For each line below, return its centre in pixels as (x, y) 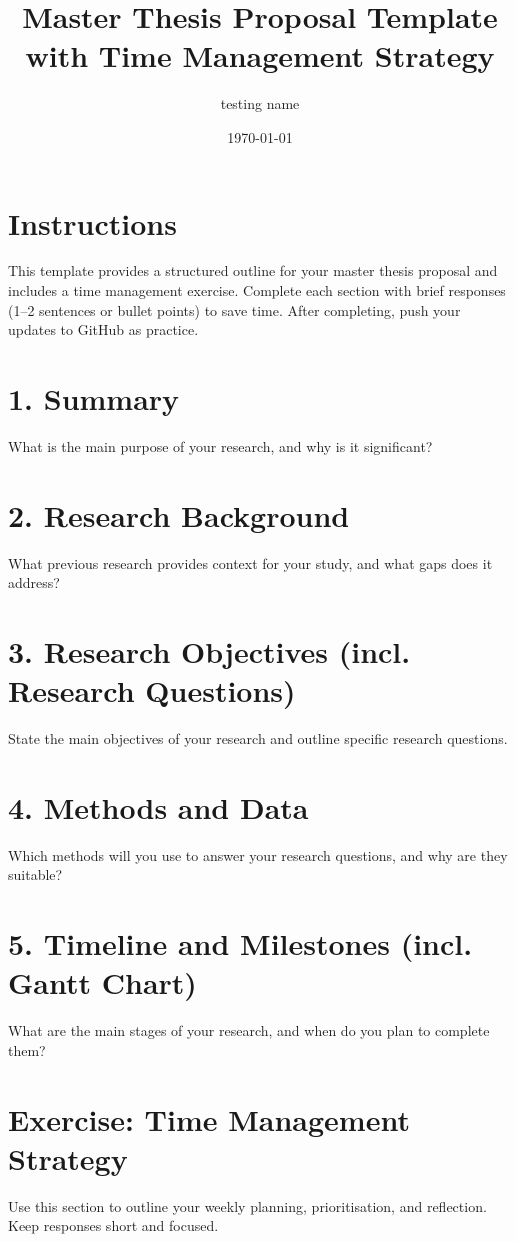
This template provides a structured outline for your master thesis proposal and (253, 270)
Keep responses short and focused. (113, 1225)
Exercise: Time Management (209, 1118)
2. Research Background (179, 514)
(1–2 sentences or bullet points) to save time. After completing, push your (234, 309)
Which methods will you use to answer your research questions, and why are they (258, 854)
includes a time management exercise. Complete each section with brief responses (257, 290)
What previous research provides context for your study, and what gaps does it (250, 562)
